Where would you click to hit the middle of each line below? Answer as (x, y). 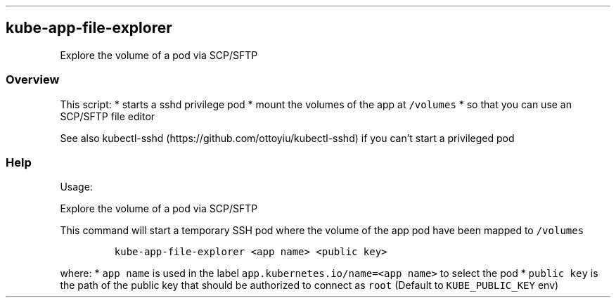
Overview (33, 80)
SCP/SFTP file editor (108, 116)
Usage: (76, 187)
